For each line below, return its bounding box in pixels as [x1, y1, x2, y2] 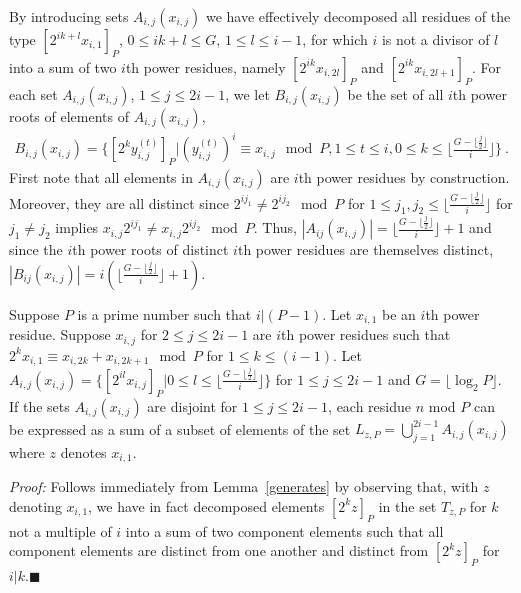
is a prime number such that [77, 303, 252, 324]
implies [55, 217, 99, 238]
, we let [225, 83, 270, 104]
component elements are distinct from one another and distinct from [9, 540, 429, 561]
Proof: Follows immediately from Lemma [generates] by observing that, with [9, 476, 479, 497]
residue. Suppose [9, 324, 111, 345]
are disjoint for [147, 395, 238, 416]
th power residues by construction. [298, 166, 510, 187]
